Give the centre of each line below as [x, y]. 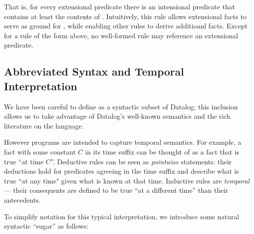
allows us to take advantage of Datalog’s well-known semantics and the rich [117, 116]
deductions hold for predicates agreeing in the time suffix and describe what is [122, 171]
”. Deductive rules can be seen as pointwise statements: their [141, 161]
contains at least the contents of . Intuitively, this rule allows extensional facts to [125, 16]
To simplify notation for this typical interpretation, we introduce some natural [122, 216]
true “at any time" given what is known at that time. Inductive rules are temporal [127, 180]
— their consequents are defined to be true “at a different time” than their [116, 190]
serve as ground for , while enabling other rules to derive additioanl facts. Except [126, 26]
